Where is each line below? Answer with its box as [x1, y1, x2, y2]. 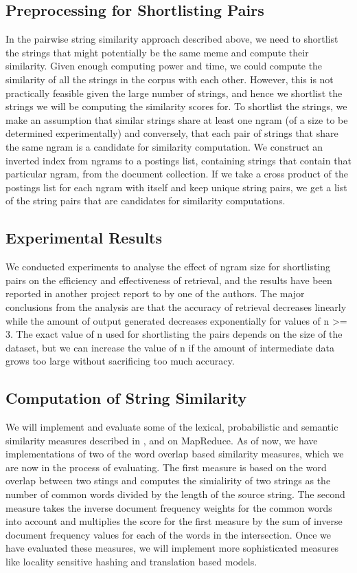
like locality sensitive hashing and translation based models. [5, 554, 257, 569]
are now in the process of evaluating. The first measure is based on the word [5, 460, 327, 474]
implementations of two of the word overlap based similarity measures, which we [5, 446, 344, 461]
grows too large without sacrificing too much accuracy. [5, 354, 235, 368]
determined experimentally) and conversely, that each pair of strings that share [5, 126, 338, 140]
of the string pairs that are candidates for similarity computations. [5, 193, 286, 208]
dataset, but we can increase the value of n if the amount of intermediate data [5, 340, 334, 354]
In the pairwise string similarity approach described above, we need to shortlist [5, 32, 338, 46]
